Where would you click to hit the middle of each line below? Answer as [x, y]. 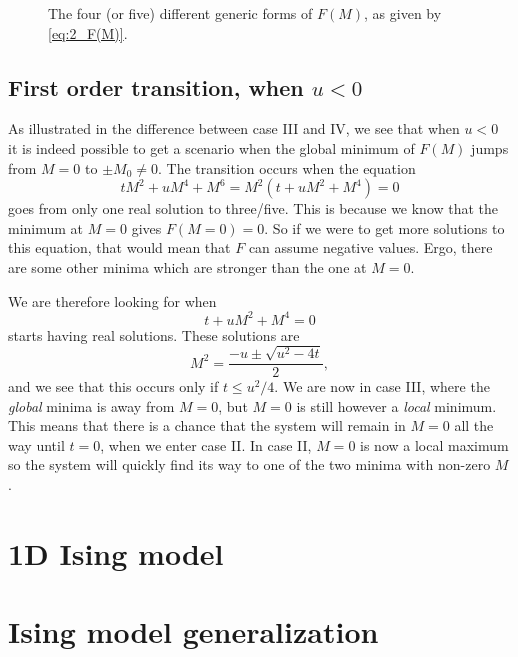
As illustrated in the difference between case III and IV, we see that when [234, 128]
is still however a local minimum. [396, 405]
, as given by [403, 13]
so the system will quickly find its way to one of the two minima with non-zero [249, 464]
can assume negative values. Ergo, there [370, 247]
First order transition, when [156, 86]
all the [474, 425]
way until [36, 444]
